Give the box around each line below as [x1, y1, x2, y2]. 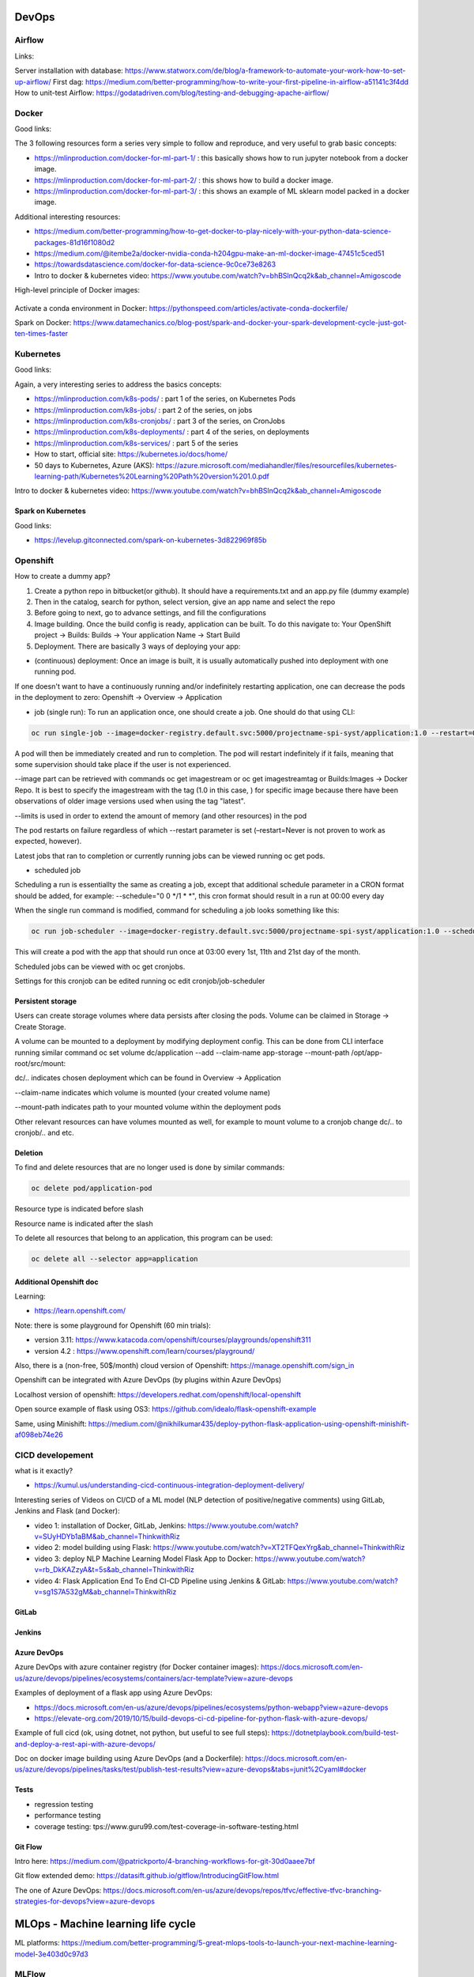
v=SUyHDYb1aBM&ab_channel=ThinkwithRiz [34, 1532, 181, 1541]
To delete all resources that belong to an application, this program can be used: [14, 1234, 273, 1243]
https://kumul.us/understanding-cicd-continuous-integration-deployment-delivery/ [34, 1480, 305, 1490]
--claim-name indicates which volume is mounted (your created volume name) [14, 1087, 271, 1097]
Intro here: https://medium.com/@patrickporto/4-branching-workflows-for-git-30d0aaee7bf [14, 1857, 315, 1866]
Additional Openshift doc [14, 1277, 99, 1287]
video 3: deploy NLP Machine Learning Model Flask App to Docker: [34, 1554, 253, 1563]
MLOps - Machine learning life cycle [14, 1918, 197, 1931]
